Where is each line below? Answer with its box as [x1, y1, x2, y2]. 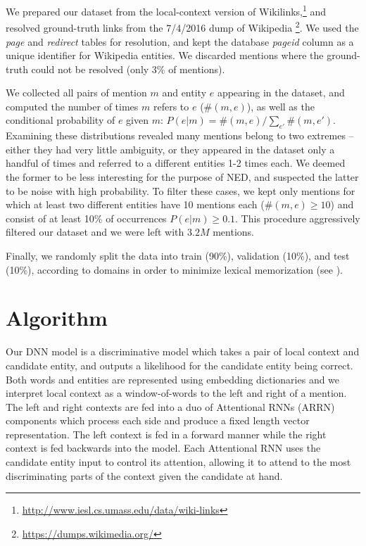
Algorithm [6, 303, 108, 332]
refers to [153, 99, 189, 113]
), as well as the [246, 99, 315, 113]
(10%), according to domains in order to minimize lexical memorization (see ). [6, 262, 343, 277]
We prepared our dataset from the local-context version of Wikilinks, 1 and [6, 2, 327, 18]
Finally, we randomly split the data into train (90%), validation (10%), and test [6, 248, 350, 263]
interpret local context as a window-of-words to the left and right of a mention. [6, 386, 347, 400]
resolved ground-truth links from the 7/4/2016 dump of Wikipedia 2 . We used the [6, 18, 359, 34]
